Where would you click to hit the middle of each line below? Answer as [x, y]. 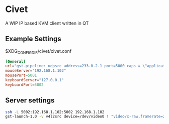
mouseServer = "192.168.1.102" [36, 71]
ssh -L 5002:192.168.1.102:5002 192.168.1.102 [55, 112]
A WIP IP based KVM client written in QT [47, 23]
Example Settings [33, 39]
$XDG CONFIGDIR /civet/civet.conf [38, 51]
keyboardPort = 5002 [24, 85]
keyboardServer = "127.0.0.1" [35, 80]
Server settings [30, 101]
